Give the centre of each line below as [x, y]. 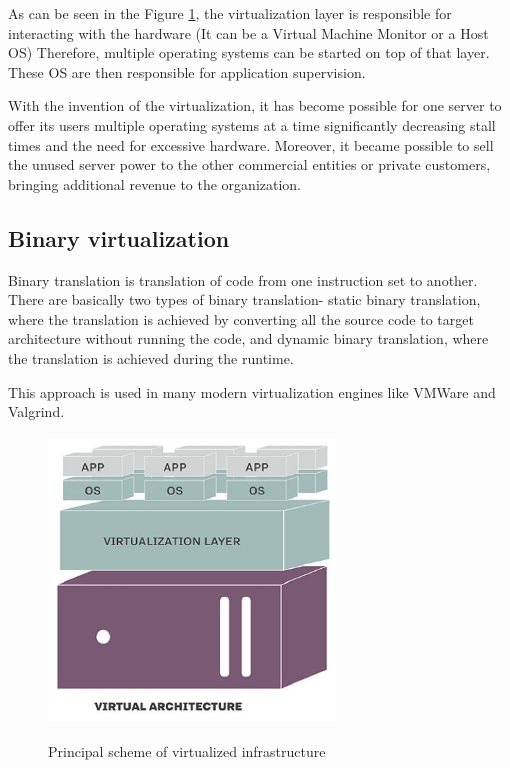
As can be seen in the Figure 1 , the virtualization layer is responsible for [230, 13]
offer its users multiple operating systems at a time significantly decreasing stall [252, 124]
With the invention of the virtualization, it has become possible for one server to [255, 105]
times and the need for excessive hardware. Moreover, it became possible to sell [251, 144]
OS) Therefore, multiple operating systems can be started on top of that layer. [249, 52]
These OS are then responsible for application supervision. [187, 71]
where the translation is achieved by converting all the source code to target [241, 318]
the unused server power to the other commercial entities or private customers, [249, 164]
